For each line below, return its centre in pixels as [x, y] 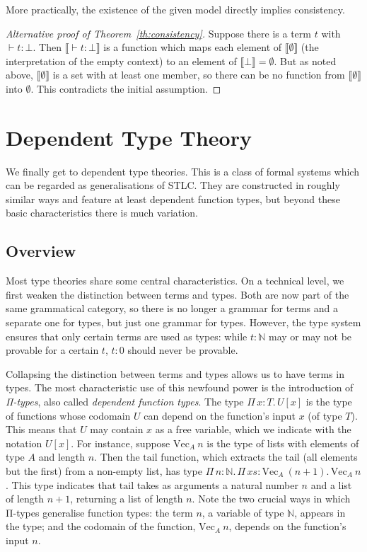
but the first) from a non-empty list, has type [104, 470]
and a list [331, 484]
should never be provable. [183, 350]
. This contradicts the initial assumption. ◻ [126, 88]
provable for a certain [52, 350]
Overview [41, 251]
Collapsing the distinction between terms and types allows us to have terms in [175, 373]
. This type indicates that [61, 484]
